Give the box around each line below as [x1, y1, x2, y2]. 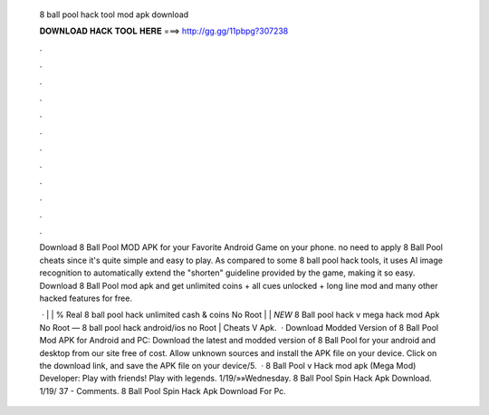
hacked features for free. [39, 293, 133, 304]
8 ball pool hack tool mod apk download [39, 9, 189, 20]
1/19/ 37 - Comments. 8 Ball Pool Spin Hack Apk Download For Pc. [39, 385, 287, 396]
